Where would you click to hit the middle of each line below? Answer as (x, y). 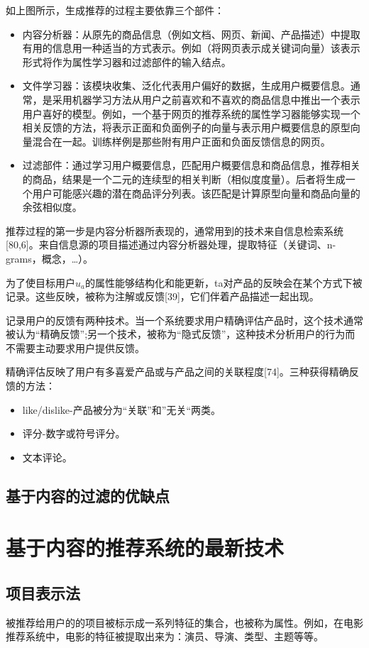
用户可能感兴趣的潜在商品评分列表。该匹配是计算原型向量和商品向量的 (196, 193)
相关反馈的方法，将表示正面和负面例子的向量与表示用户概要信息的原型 (186, 127)
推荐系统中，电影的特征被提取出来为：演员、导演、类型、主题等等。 (165, 636)
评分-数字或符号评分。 (74, 433)
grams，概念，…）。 (50, 258)
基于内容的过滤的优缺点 (88, 495)
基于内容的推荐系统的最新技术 (145, 548)
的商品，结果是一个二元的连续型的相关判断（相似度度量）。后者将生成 (184, 179)
